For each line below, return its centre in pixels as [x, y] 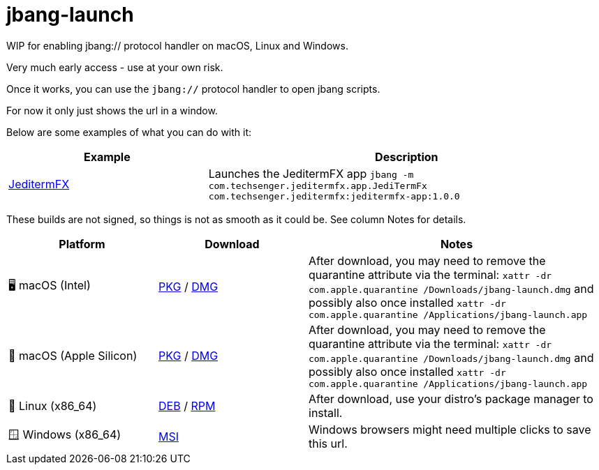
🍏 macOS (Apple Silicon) [73, 356]
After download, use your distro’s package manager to [451, 399]
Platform [82, 244]
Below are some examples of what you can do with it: [129, 132]
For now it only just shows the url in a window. [112, 110]
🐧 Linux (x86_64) [53, 405]
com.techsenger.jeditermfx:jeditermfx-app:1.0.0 [334, 196]
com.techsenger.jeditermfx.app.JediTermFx [318, 185]
